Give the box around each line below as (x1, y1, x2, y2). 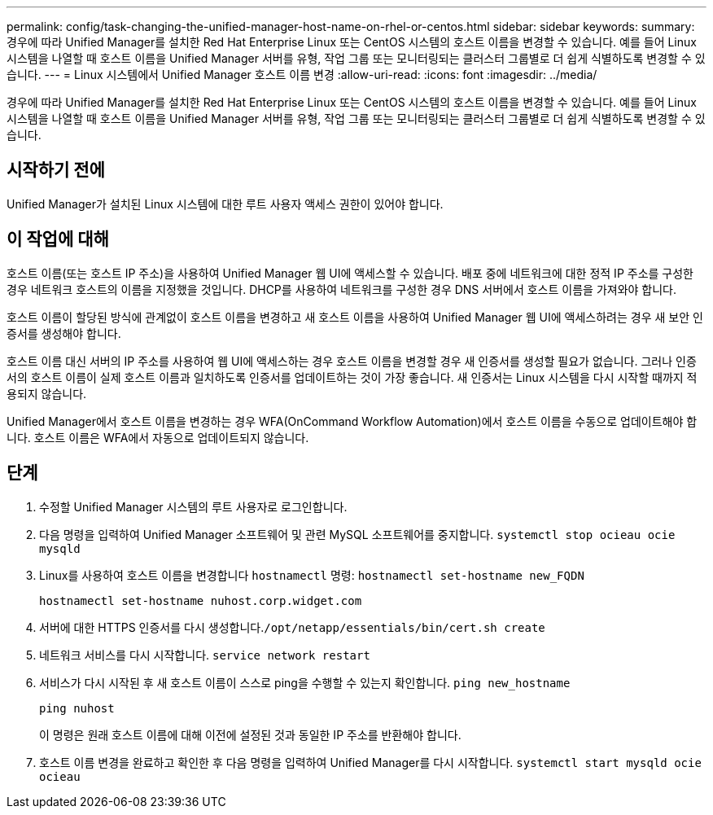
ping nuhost (39, 701, 115, 715)
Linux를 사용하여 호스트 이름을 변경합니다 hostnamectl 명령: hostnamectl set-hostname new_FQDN (39, 567, 584, 582)
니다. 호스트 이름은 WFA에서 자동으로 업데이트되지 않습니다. (7, 430, 309, 445)
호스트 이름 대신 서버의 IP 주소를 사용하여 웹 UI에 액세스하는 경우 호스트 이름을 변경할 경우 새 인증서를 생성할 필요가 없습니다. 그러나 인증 (7, 353, 697, 368)
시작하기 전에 (7, 160, 105, 181)
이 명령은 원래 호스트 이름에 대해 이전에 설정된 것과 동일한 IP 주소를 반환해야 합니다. (39, 727, 461, 742)
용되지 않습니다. (7, 386, 87, 401)
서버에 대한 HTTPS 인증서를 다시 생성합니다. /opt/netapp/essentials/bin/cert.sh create (39, 620, 545, 634)
